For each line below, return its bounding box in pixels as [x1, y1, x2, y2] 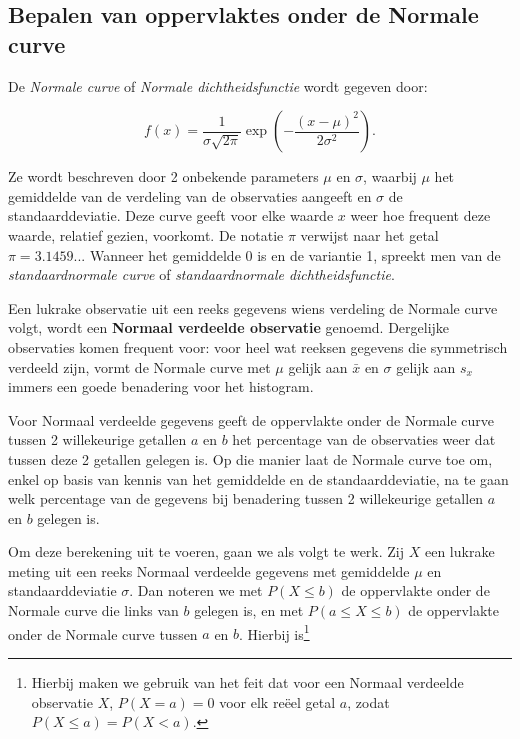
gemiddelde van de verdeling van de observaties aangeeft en [8, 185, 372, 206]
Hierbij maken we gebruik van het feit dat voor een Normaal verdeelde [31, 671, 464, 692]
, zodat [347, 691, 390, 712]
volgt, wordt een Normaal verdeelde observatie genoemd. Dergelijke [8, 317, 450, 338]
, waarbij [363, 166, 417, 187]
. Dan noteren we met [129, 580, 263, 601]
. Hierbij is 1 [239, 620, 310, 644]
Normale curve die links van [8, 600, 179, 621]
